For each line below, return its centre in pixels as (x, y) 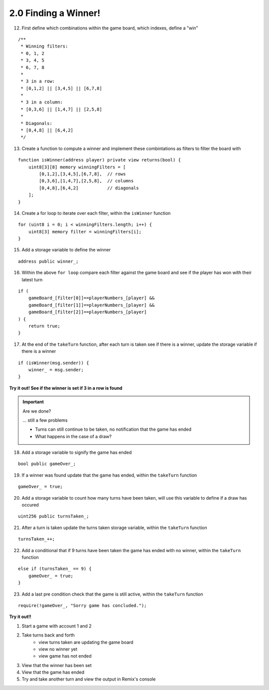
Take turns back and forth (48, 635)
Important (33, 402)
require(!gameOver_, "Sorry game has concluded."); (82, 605)
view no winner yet (58, 649)
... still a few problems (45, 420)
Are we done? (37, 411)
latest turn (32, 279)
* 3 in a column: (42, 102)
